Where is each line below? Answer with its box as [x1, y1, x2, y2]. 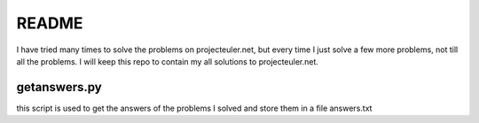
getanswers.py [16, 80, 102, 95]
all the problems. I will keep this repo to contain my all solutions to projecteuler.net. [16, 56, 319, 66]
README [16, 13, 83, 33]
